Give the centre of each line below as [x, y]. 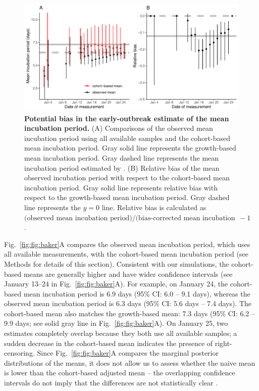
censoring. [19, 353]
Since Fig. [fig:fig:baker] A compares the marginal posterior [128, 353]
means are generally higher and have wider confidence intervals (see [128, 274]
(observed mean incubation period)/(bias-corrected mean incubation [130, 218]
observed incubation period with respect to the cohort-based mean [127, 178]
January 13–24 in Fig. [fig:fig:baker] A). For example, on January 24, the [116, 284]
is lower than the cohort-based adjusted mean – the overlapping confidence [120, 373]
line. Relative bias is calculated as [154, 207]
